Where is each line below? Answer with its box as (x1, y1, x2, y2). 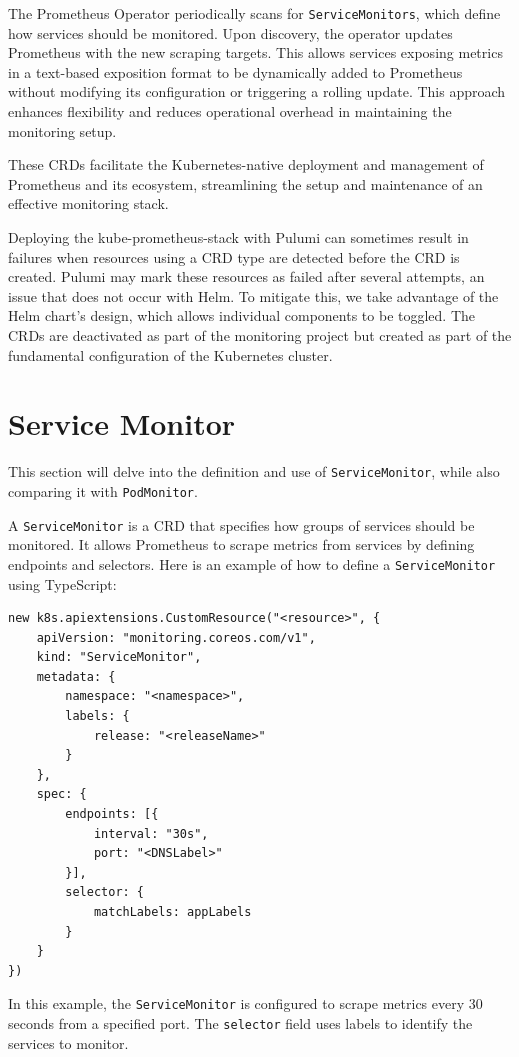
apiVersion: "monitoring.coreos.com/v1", (36, 630, 316, 645)
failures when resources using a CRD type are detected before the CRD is (8, 246, 460, 267)
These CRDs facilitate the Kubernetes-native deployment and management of (8, 154, 484, 175)
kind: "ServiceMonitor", (36, 650, 202, 665)
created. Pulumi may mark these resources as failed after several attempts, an (8, 266, 485, 287)
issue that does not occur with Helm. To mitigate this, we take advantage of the (8, 285, 499, 306)
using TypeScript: (8, 573, 117, 594)
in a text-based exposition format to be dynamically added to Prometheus (8, 61, 463, 82)
